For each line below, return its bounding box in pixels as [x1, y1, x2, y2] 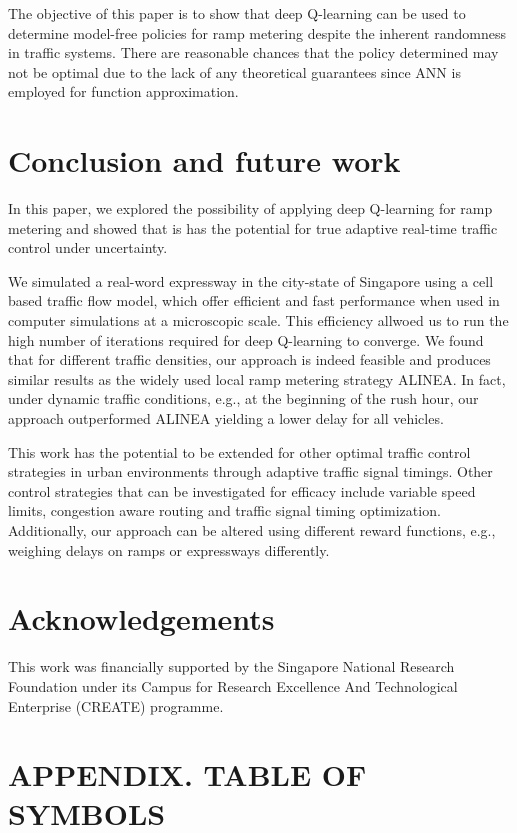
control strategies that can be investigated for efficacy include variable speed [8, 480, 476, 501]
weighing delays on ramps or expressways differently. [8, 539, 330, 560]
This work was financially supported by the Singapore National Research [8, 656, 455, 677]
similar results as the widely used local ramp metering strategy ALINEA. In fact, [8, 368, 506, 389]
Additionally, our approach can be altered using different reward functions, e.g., [8, 520, 496, 540]
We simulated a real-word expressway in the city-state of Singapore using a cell [8, 270, 494, 291]
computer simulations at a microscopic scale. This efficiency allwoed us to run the [8, 310, 509, 331]
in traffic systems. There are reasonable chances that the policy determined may [8, 42, 499, 63]
